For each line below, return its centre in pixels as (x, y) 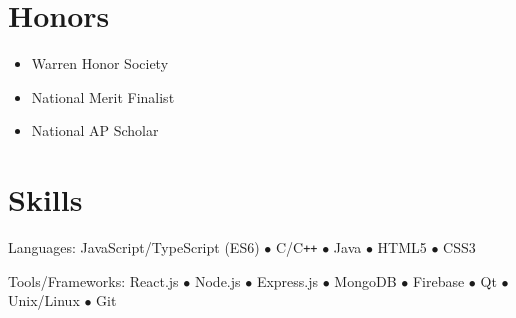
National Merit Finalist (103, 96)
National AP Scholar (95, 130)
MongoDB (365, 280)
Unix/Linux (44, 300)
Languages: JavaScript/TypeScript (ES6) (134, 247)
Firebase (438, 280)
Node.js (217, 280)
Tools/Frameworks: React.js (93, 280)
